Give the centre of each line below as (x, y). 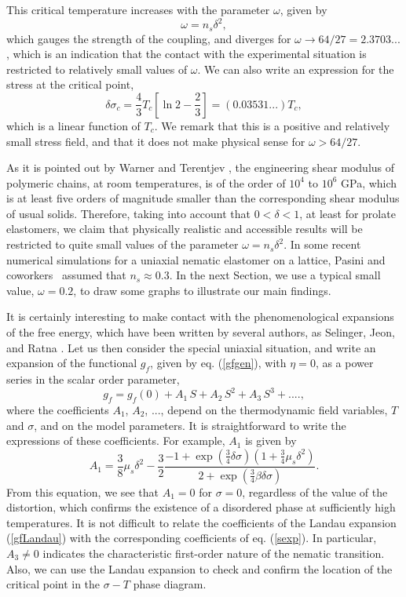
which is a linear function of (73, 125)
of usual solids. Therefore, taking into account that (129, 213)
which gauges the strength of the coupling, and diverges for (149, 38)
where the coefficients (58, 409)
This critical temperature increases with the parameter (138, 9)
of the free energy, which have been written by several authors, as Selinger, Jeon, (201, 332)
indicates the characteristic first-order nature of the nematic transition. (214, 553)
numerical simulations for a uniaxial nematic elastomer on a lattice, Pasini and (196, 259)
